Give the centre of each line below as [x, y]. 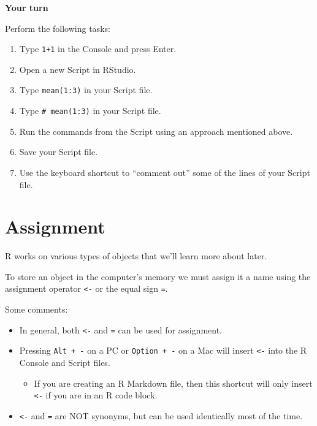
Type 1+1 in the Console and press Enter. [98, 49]
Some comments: [36, 309]
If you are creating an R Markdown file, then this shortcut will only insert [173, 383]
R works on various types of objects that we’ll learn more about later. [136, 256]
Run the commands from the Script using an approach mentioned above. [156, 131]
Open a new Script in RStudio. [78, 69]
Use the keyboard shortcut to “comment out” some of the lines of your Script [165, 172]
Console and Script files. [65, 362]
